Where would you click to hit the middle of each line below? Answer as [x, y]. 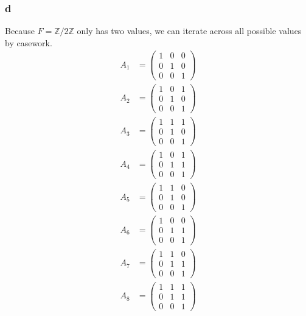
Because [20, 31]
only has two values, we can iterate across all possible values [189, 31]
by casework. [29, 42]
